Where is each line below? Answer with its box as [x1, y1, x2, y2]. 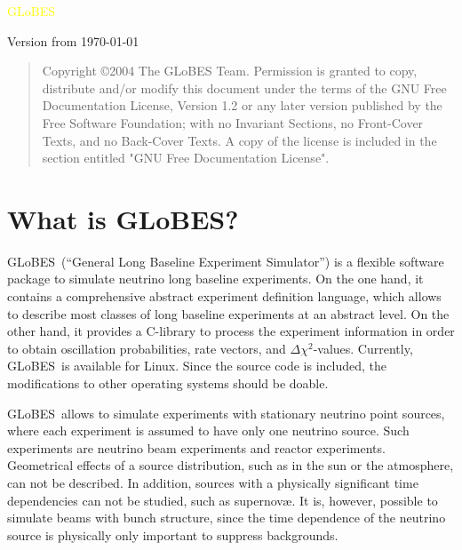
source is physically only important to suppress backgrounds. [7, 525, 339, 544]
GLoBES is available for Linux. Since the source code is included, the [7, 356, 387, 375]
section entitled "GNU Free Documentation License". [42, 148, 330, 167]
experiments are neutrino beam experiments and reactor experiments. [7, 438, 386, 457]
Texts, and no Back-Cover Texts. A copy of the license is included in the [42, 131, 437, 149]
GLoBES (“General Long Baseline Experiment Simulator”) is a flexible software [7, 251, 444, 270]
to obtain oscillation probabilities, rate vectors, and [7, 339, 286, 357]
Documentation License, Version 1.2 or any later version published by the [42, 96, 442, 115]
